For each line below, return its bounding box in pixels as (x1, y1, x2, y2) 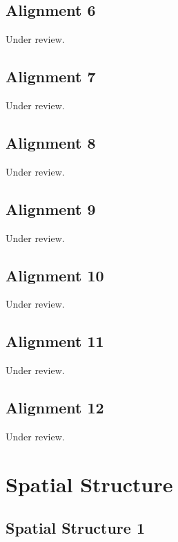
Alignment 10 (6, 264, 104, 286)
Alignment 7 (6, 66, 96, 87)
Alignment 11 (6, 330, 104, 352)
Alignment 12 (6, 397, 104, 418)
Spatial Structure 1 (6, 517, 145, 539)
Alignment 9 (6, 198, 96, 219)
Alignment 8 (6, 131, 96, 153)
